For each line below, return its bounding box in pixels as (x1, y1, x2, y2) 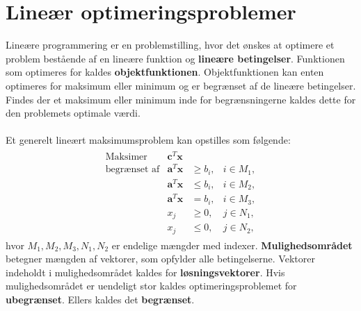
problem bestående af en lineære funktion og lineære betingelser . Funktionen (6, 51, 345, 65)
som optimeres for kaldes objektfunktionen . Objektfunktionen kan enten (6, 65, 324, 79)
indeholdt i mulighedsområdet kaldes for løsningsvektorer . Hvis (6, 264, 285, 279)
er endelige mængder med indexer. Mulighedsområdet (111, 237, 353, 252)
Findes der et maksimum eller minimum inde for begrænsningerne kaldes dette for (6, 92, 356, 106)
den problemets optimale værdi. (6, 106, 141, 120)
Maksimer (105, 151, 147, 162)
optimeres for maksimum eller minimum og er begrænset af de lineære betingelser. (6, 78, 356, 92)
